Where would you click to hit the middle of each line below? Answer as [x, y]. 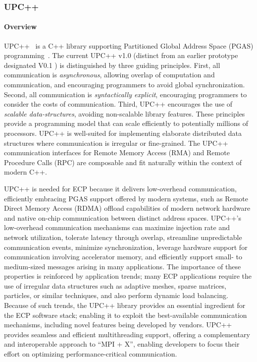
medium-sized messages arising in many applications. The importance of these [123, 266]
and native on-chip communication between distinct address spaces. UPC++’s [123, 217]
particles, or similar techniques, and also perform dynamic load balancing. [116, 295]
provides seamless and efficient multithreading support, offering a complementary [127, 334]
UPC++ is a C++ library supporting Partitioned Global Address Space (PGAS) [129, 45]
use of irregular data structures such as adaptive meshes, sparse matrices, [115, 285]
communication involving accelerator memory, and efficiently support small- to [123, 257]
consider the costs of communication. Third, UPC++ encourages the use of [118, 104]
